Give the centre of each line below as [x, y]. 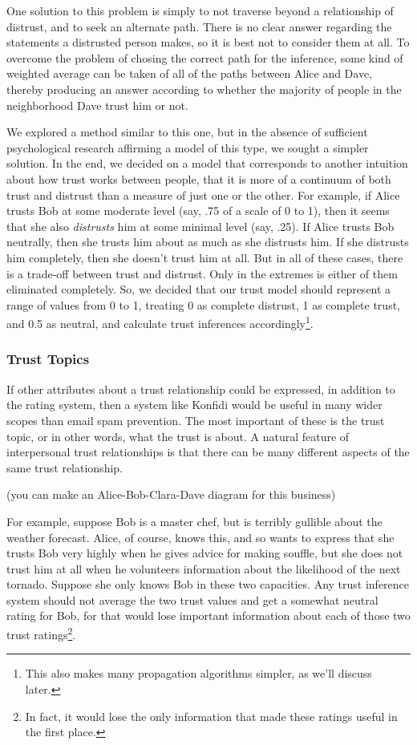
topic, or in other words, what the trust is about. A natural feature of [178, 436]
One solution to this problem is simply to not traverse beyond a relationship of [200, 10]
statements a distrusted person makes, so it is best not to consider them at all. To [208, 42]
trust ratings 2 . [41, 633]
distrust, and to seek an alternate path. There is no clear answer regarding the [199, 26]
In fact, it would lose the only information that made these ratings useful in [211, 716]
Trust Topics [48, 359]
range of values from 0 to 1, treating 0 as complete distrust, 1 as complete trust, [203, 304]
